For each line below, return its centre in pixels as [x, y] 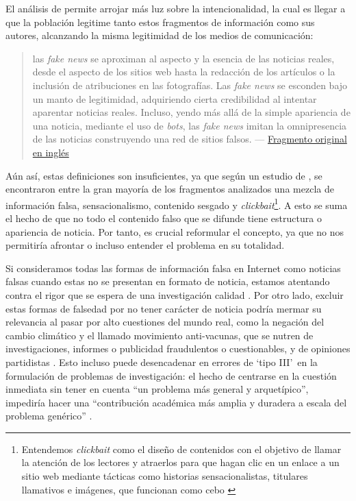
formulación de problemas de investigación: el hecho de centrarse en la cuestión [171, 375]
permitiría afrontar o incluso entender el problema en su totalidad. [145, 245]
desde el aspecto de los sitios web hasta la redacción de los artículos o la [184, 72]
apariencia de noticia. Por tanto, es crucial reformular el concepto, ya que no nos [175, 231]
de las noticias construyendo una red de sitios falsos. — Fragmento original [190, 139]
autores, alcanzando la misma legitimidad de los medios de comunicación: [160, 35]
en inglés [51, 152]
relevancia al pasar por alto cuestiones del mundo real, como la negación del [165, 322]
